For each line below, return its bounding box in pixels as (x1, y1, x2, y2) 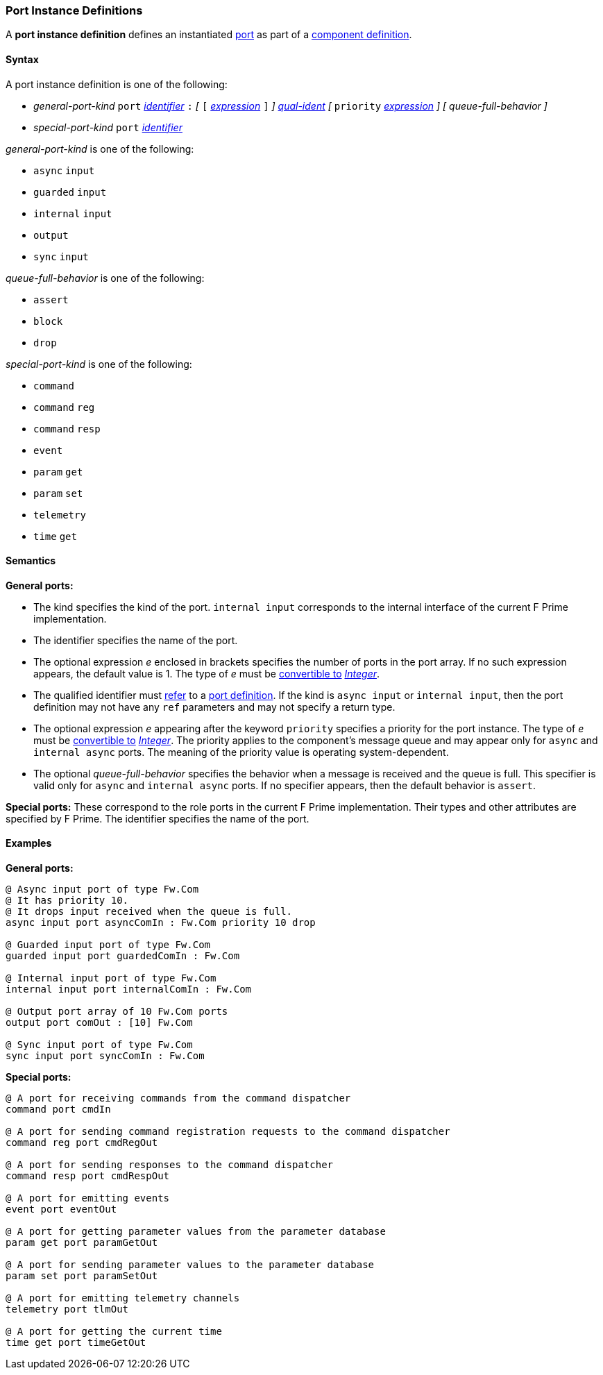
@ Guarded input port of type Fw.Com (6, 939, 211, 951)
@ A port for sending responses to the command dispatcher (6, 1159, 334, 1171)
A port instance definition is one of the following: (6, 78, 228, 90)
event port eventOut (6, 1204, 117, 1215)
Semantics (6, 555, 56, 567)
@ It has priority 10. (6, 895, 129, 906)
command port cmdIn (6, 1104, 111, 1115)
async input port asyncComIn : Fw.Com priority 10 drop (6, 917, 316, 929)
